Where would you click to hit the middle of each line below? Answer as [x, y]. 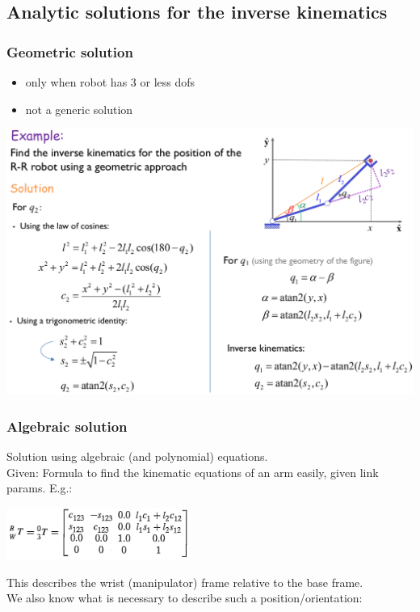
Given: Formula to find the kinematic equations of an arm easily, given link [193, 472]
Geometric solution [70, 51]
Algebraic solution [67, 426]
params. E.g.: [40, 488]
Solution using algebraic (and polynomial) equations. [137, 456]
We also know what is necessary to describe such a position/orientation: [185, 598]
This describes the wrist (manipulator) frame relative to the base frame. [185, 582]
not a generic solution [79, 109]
